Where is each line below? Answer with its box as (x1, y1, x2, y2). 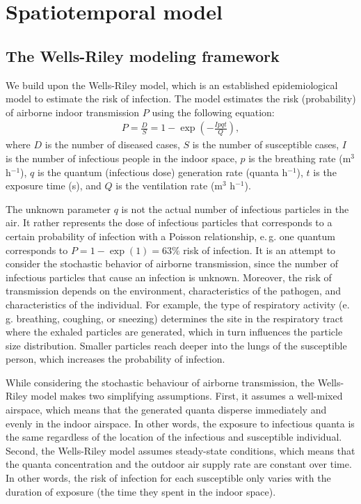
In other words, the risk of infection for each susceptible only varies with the (6, 471, 331, 485)
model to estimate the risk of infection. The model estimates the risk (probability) (6, 91, 356, 106)
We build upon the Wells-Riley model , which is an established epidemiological (6, 77, 338, 92)
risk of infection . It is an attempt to (183, 242, 336, 257)
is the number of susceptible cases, (192, 137, 339, 152)
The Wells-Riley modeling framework (6, 45, 280, 66)
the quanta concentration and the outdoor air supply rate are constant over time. (6, 457, 352, 471)
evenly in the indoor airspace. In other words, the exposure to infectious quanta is (6, 416, 355, 430)
